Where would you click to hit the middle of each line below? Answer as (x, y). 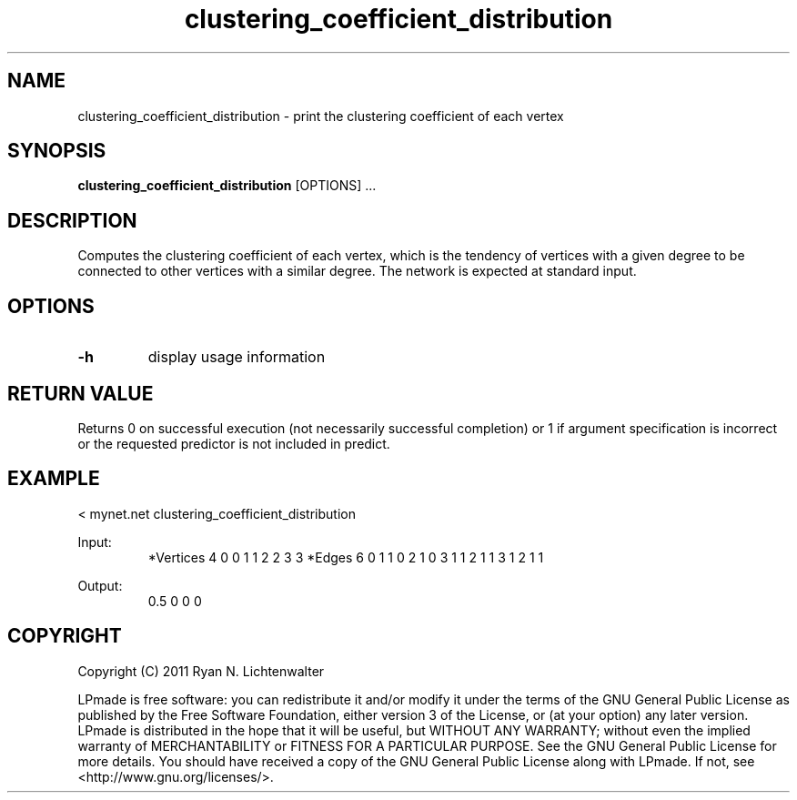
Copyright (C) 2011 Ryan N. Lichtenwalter (201, 671)
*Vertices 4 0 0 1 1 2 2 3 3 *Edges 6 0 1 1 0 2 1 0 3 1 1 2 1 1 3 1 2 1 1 (346, 557)
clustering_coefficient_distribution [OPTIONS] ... (227, 186)
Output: (100, 585)
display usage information (237, 357)
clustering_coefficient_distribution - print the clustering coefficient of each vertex (321, 116)
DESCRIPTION (72, 220)
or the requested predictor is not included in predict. (234, 443)
